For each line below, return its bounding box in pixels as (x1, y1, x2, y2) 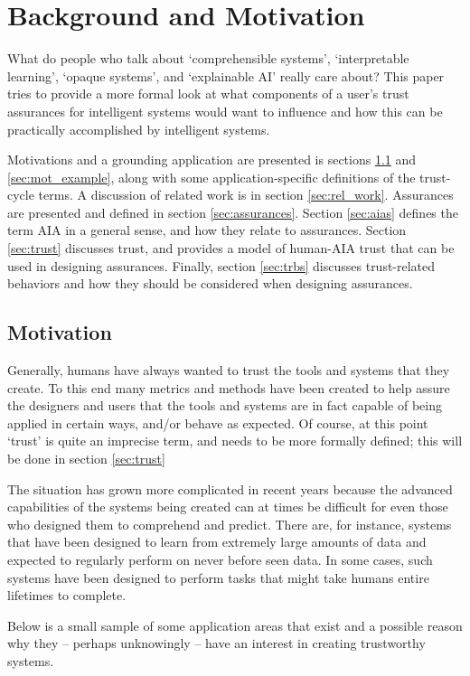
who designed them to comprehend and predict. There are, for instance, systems (7, 514, 452, 533)
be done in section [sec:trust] (7, 449, 165, 468)
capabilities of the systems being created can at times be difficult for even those (7, 497, 448, 516)
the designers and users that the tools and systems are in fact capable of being (7, 396, 442, 415)
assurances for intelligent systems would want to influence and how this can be (7, 101, 443, 120)
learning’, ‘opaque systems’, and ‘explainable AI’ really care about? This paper (7, 66, 445, 85)
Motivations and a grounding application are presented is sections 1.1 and (7, 150, 417, 169)
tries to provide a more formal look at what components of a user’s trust (7, 84, 409, 103)
